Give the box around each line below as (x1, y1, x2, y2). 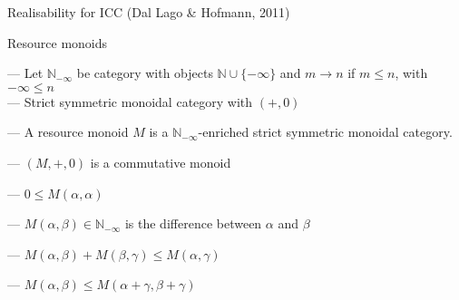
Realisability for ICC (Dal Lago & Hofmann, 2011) (7, 3, 290, 21)
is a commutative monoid (90, 152, 231, 171)
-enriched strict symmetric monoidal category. (198, 122, 453, 141)
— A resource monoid (7, 122, 129, 141)
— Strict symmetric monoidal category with (7, 92, 253, 111)
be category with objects (76, 63, 213, 82)
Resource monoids (7, 33, 108, 52)
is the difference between (124, 214, 262, 233)
